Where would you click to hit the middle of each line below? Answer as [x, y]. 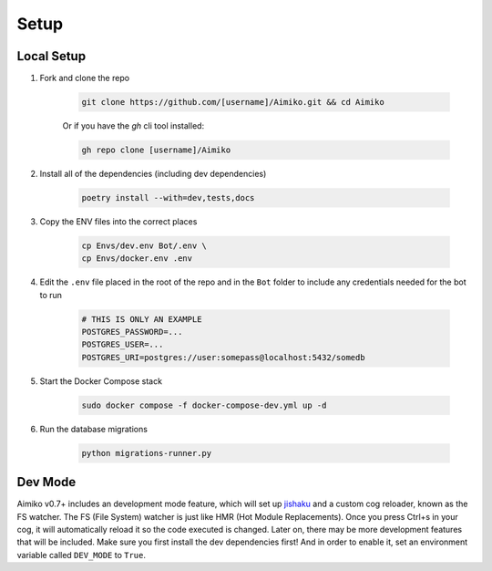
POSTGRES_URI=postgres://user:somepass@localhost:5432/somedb [223, 357]
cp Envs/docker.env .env [137, 259]
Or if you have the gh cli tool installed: [133, 126]
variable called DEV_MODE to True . [81, 555]
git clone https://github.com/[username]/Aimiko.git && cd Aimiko [233, 102]
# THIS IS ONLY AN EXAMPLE [142, 319]
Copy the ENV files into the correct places [118, 221]
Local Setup [51, 56]
